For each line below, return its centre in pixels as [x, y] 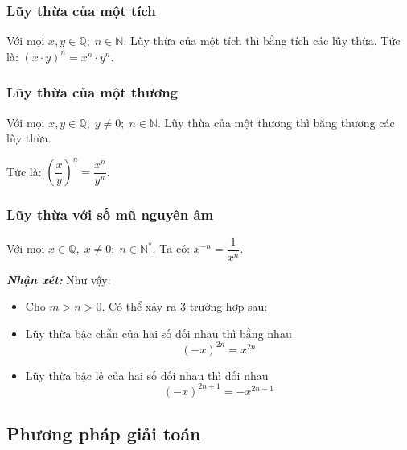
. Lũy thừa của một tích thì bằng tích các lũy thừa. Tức [262, 41]
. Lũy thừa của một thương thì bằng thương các [276, 122]
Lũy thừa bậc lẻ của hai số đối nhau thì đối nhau [147, 375]
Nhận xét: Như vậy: [59, 279]
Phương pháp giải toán [104, 433]
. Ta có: [171, 248]
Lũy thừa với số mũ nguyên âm [110, 215]
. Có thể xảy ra [139, 306]
